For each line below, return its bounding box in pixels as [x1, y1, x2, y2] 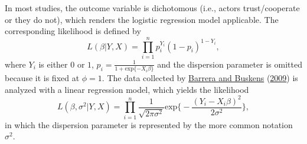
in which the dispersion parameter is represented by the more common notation [5, 118, 293, 130]
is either [38, 58, 68, 70]
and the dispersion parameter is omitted [157, 58, 302, 70]
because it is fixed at [5, 72, 80, 84]
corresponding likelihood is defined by [5, 25, 141, 37]
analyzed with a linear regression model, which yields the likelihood [5, 83, 249, 95]
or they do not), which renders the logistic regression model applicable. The [5, 13, 279, 25]
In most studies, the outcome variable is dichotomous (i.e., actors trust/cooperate [5, 2, 300, 14]
